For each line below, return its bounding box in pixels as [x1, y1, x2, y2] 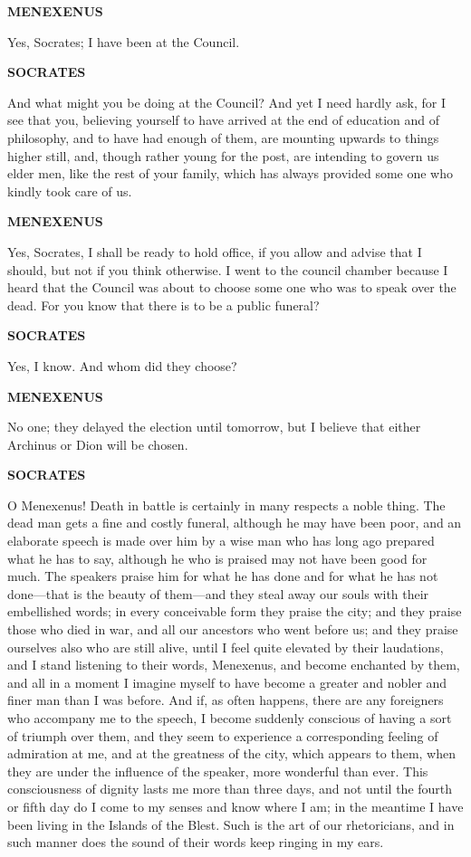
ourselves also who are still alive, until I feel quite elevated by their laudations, [7, 637, 444, 656]
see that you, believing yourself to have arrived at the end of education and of [7, 110, 440, 129]
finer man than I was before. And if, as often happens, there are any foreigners [7, 690, 444, 709]
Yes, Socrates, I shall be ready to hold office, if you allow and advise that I [7, 242, 422, 261]
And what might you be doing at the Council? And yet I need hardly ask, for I [7, 92, 446, 111]
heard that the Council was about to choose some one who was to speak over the [7, 278, 457, 297]
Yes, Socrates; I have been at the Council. [7, 32, 240, 51]
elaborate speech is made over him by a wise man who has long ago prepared [7, 531, 435, 550]
